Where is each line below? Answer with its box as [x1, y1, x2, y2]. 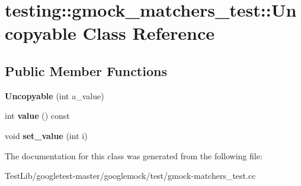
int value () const [5, 109, 70, 122]
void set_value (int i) [5, 129, 88, 141]
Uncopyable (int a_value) [5, 89, 104, 102]
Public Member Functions [5, 61, 167, 80]
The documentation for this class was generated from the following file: [5, 149, 262, 162]
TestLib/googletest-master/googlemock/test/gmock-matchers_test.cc [5, 169, 256, 182]
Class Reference [82, 21, 214, 45]
